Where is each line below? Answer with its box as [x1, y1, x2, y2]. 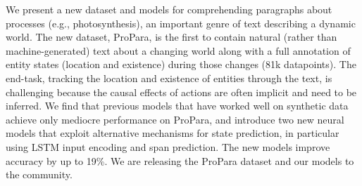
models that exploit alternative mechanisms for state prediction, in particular [6, 126, 339, 140]
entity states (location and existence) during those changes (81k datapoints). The [6, 57, 356, 72]
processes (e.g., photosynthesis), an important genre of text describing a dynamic [6, 15, 356, 30]
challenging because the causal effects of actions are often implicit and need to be [6, 84, 357, 99]
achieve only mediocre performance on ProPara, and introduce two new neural [6, 112, 344, 126]
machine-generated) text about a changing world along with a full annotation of [6, 43, 351, 58]
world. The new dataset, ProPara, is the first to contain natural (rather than [6, 29, 337, 44]
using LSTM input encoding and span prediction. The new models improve [6, 139, 330, 154]
